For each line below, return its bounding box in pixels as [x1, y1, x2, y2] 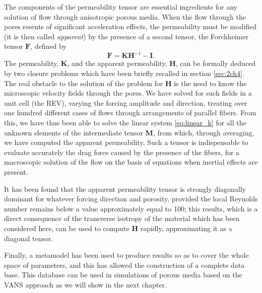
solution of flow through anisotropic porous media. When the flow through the [4, 11, 246, 22]
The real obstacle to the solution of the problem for [4, 78, 163, 88]
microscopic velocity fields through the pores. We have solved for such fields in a [4, 88, 252, 98]
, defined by [30, 41, 67, 51]
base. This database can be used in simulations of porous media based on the [4, 269, 242, 280]
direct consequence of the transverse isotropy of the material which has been [4, 213, 240, 224]
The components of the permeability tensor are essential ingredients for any [4, 2, 237, 12]
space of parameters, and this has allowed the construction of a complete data [4, 259, 245, 270]
